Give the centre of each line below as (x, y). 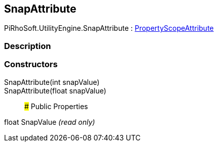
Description (28, 46)
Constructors (31, 64)
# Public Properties (56, 106)
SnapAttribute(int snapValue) (52, 82)
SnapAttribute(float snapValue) (55, 90)
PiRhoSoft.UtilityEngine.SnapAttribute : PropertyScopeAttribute (109, 28)
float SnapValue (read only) (50, 122)
